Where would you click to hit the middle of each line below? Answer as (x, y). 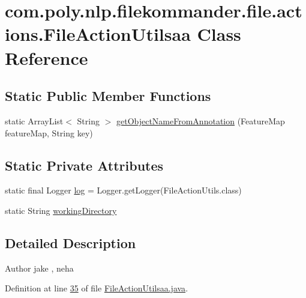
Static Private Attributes (84, 165)
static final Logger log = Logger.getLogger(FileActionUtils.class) (123, 190)
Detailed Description (70, 242)
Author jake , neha (39, 268)
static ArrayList (34, 120)
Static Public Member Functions (108, 96)
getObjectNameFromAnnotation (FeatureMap (200, 120)
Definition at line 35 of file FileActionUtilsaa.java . (97, 288)
